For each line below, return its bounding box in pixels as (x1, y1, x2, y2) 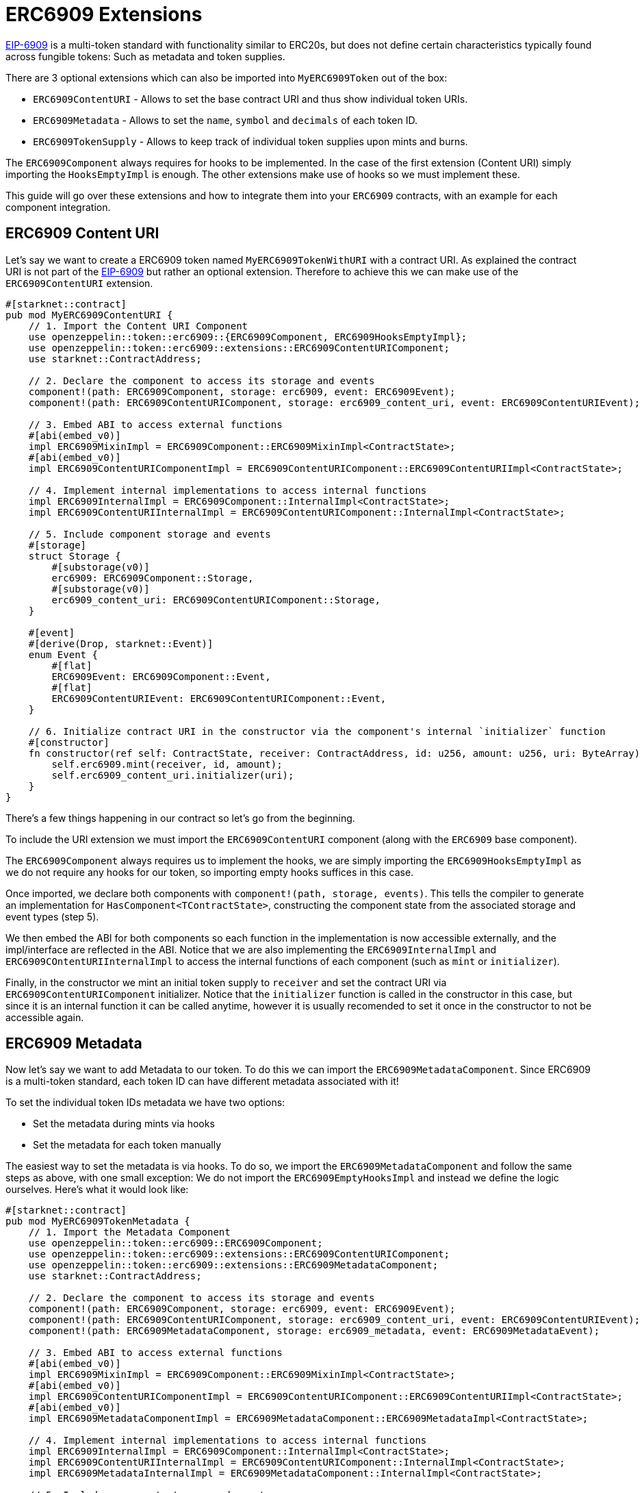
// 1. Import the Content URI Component (28, 320, 248, 331)
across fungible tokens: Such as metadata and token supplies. (5, 50, 285, 62)
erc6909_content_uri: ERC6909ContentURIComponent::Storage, (51, 594, 381, 605)
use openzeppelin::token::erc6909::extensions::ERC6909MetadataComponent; (28, 1259, 439, 1271)
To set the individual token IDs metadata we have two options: (5, 1096, 285, 1109)
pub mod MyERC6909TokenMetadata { (5, 1216, 190, 1227)
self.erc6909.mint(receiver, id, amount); (51, 758, 283, 770)
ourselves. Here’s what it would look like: (5, 1183, 189, 1196)
